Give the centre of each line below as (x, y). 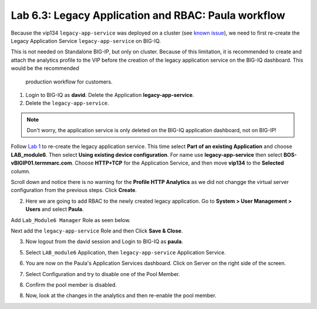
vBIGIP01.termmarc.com (41, 163)
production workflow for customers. (69, 82)
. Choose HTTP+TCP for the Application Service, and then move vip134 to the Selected (178, 163)
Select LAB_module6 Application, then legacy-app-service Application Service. (126, 252)
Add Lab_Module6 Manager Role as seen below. (71, 220)
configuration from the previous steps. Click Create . (74, 190)
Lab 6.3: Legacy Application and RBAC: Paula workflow (148, 15)
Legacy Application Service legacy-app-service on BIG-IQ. (86, 41)
